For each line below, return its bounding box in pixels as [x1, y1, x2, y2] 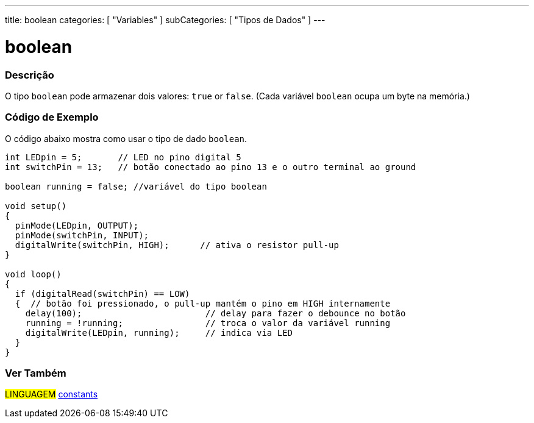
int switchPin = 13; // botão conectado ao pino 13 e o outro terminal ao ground [5, 162, 416, 172]
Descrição [5, 68, 54, 81]
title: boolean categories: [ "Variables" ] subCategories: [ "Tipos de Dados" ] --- [5, 15, 326, 25]
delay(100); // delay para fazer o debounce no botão [25, 308, 406, 318]
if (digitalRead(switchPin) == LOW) [15, 288, 190, 299]
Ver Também [5, 367, 66, 379]
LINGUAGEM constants [5, 389, 98, 400]
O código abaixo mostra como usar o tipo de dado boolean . [5, 133, 247, 144]
